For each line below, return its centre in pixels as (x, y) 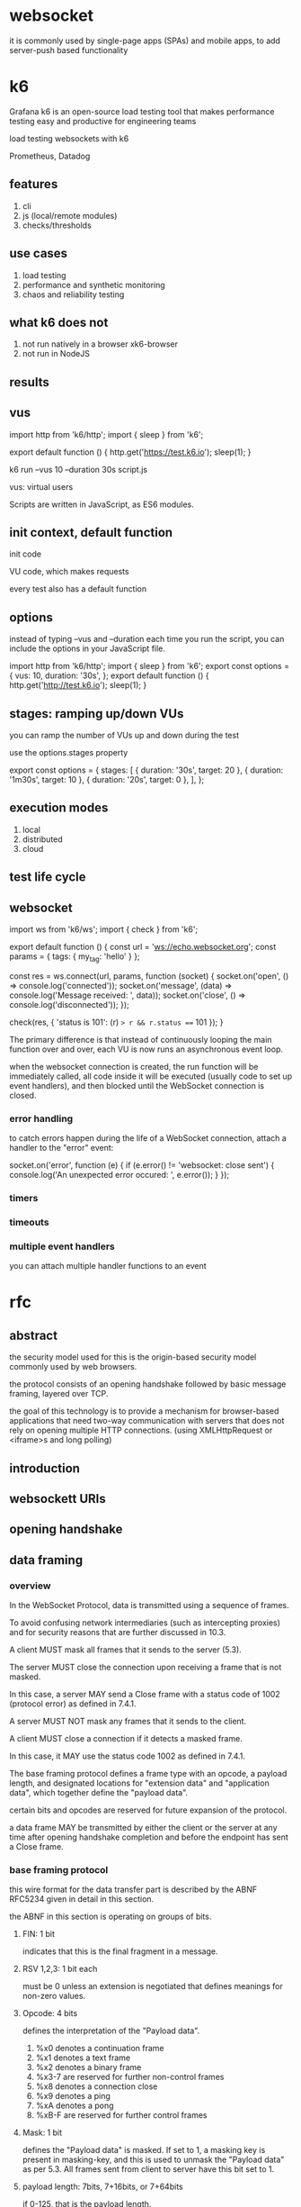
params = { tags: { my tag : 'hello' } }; (75, 957)
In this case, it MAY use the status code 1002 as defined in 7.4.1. (127, 1756)
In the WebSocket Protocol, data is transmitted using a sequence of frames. (149, 1606)
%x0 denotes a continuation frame (100, 2049)
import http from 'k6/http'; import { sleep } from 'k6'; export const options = (150, 666)
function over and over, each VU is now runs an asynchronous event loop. (146, 1049)
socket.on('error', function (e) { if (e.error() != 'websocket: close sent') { (142, 1165)
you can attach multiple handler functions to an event (108, 1266)
